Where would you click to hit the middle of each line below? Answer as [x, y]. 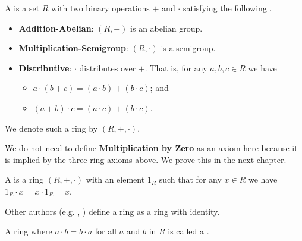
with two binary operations [100, 8]
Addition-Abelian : [56, 28]
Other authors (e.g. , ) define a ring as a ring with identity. [112, 211]
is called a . [188, 231]
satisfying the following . [227, 8]
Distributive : [45, 68]
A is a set [22, 8]
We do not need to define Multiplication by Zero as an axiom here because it [151, 148]
